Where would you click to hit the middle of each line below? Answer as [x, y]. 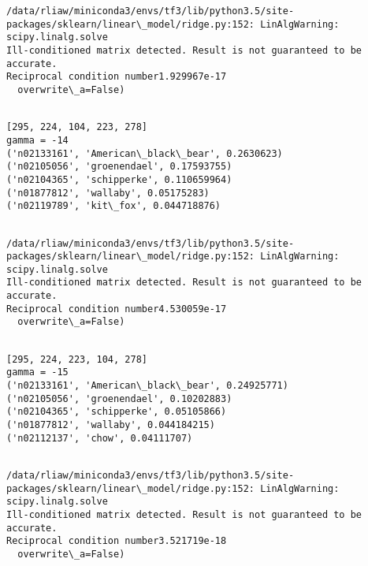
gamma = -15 [37, 372]
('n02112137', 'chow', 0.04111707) [100, 438]
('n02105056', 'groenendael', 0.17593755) [119, 167]
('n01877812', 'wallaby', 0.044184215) [111, 425]
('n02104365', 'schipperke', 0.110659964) [119, 179]
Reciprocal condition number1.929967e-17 [117, 77]
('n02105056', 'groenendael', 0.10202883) [119, 398]
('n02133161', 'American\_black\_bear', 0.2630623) [145, 153]
